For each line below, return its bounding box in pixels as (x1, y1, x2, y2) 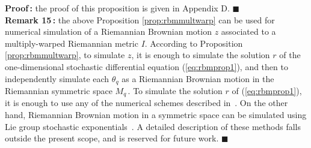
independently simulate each (5, 72, 109, 84)
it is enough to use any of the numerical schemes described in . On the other (5, 96, 288, 109)
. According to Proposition (144, 37, 243, 49)
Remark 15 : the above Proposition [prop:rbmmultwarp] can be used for (5, 13, 275, 26)
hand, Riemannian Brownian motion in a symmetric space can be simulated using (5, 108, 307, 121)
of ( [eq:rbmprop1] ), (232, 84, 302, 97)
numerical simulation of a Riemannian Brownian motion (5, 25, 212, 38)
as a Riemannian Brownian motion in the (122, 72, 274, 84)
